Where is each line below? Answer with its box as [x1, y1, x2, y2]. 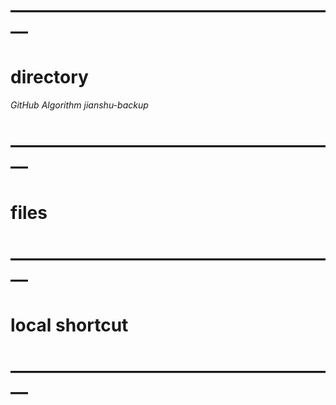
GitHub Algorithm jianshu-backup [10, 99, 149, 111]
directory [10, 66, 89, 89]
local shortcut [10, 314, 129, 336]
